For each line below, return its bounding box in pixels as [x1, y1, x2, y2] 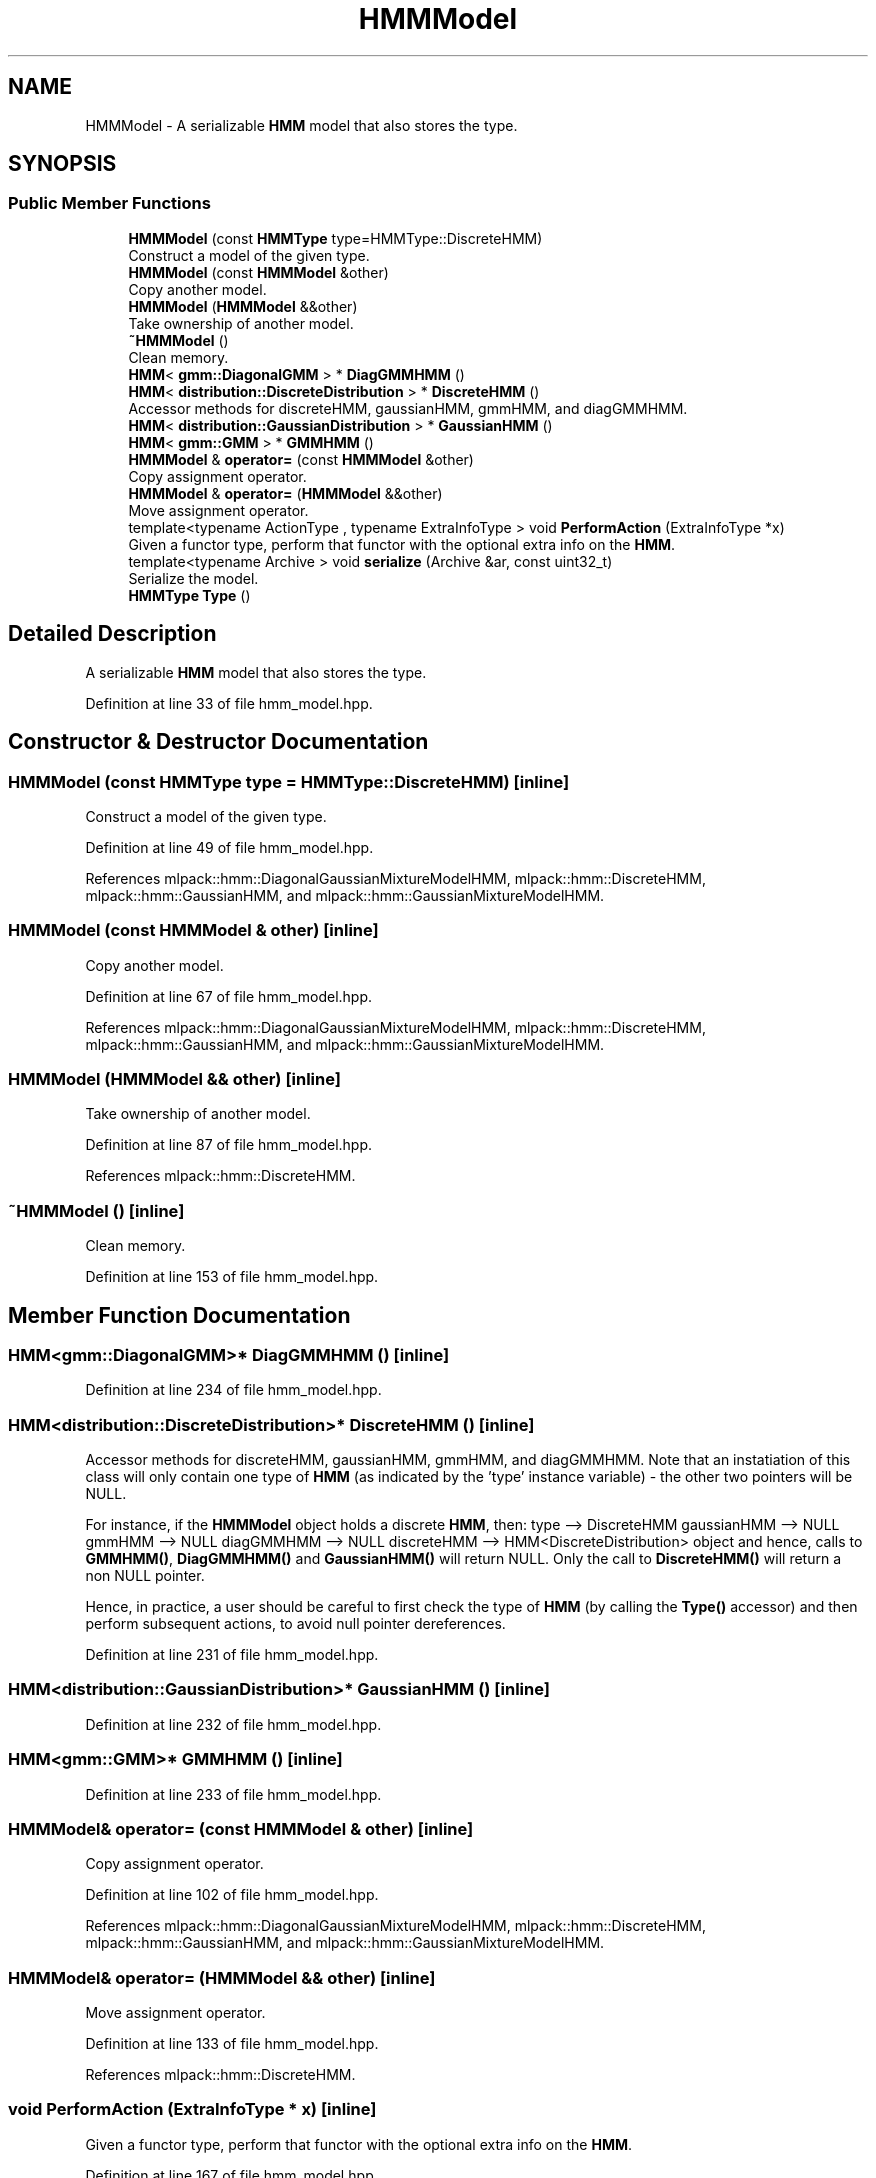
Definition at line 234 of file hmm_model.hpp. [85, 1381, 382, 1399]
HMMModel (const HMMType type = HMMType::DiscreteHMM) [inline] [8, 771, 570, 792]
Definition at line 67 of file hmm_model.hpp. [85, 987, 373, 1005]
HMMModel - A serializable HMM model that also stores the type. [85, 116, 518, 134]
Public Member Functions [8, 193, 211, 214]
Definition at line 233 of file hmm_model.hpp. [85, 1785, 382, 1803]
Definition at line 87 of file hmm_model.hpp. [85, 1136, 373, 1154]
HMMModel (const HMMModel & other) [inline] [8, 920, 379, 941]
